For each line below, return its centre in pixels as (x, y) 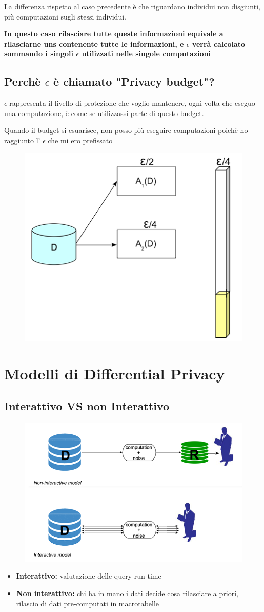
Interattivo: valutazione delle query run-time (89, 576)
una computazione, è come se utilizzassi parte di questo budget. (104, 113)
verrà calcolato (219, 43)
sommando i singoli (39, 54)
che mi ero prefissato (80, 140)
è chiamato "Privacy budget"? (134, 81)
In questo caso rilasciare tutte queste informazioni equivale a (114, 34)
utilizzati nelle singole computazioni (146, 54)
